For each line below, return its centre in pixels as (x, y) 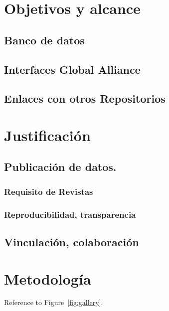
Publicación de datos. (60, 167)
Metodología (48, 278)
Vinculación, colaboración (72, 241)
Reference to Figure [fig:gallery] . (54, 302)
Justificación (47, 135)
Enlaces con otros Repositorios (85, 98)
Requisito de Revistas (49, 191)
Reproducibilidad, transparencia (70, 214)
